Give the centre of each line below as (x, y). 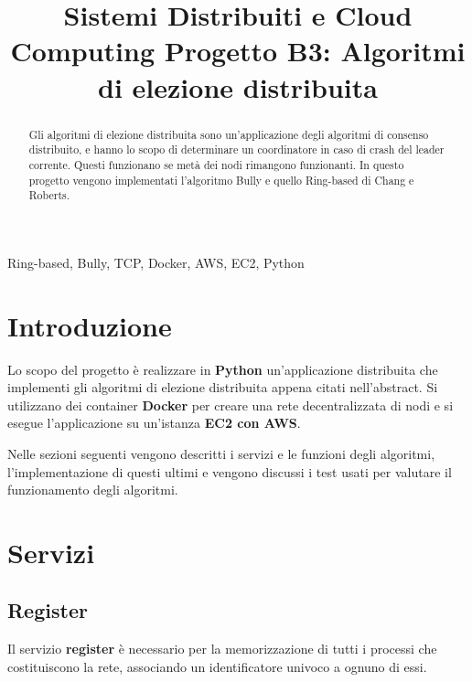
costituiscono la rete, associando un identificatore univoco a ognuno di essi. (217, 666)
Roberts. (49, 195)
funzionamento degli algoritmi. (93, 490)
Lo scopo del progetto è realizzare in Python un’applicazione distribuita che (223, 369)
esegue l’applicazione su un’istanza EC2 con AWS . (154, 423)
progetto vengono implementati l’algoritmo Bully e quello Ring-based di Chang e (221, 180)
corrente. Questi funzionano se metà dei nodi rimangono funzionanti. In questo (216, 164)
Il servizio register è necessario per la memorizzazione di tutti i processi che (222, 649)
